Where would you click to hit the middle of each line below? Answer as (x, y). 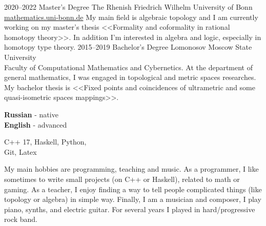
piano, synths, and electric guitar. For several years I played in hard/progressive (130, 209)
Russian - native (31, 114)
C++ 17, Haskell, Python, (45, 142)
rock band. (21, 219)
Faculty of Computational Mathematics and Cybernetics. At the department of (129, 67)
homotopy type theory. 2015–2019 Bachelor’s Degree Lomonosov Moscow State (128, 47)
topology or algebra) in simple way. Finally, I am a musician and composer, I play (133, 199)
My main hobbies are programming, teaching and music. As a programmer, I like (131, 169)
